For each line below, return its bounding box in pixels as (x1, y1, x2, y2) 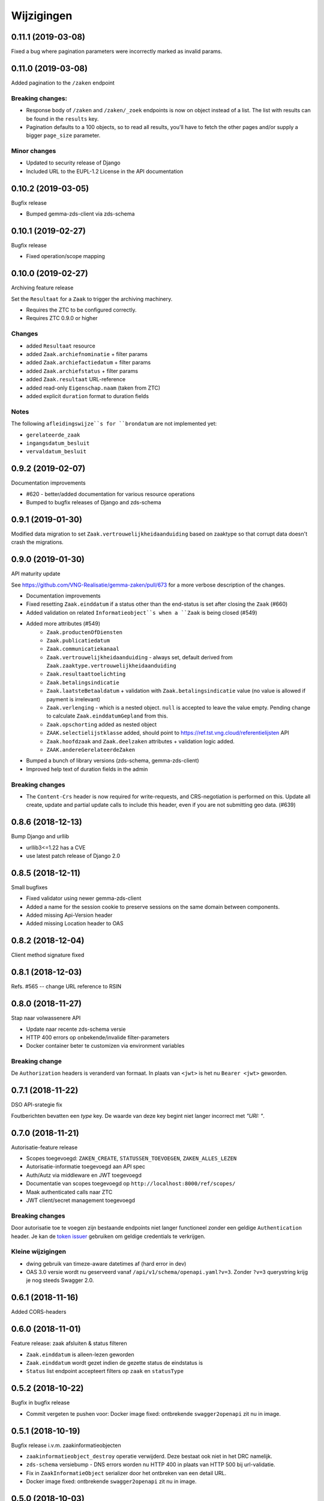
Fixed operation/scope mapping (26, 253, 105, 260)
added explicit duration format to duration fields (26, 392, 149, 399)
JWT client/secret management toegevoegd (26, 1197, 135, 1204)
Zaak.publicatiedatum (46, 637, 110, 644)
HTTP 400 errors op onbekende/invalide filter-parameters (26, 1033, 170, 1041)
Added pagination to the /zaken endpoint (11, 79, 115, 86)
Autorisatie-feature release (11, 1144, 78, 1151)
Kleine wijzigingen (11, 1248, 66, 1256)
